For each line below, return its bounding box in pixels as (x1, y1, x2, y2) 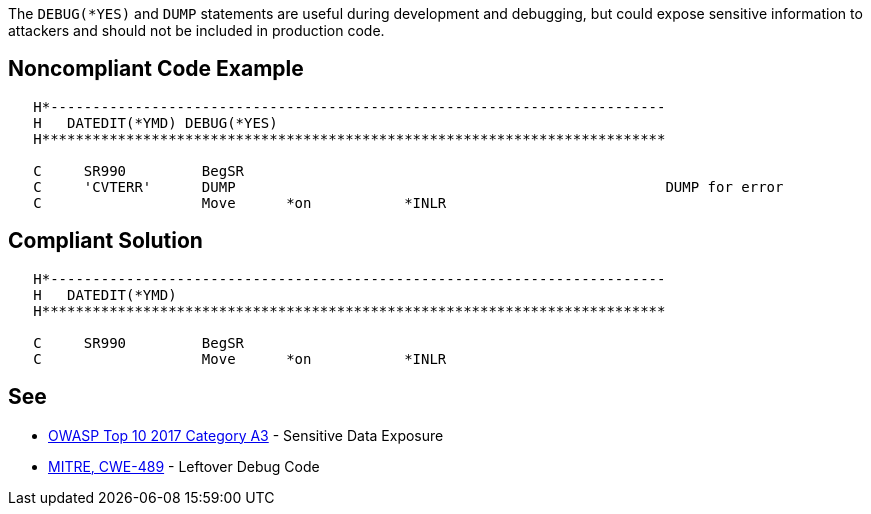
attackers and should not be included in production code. (8, 22, 385, 39)
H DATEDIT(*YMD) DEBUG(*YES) (33, 114, 278, 131)
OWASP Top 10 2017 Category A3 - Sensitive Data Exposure (48, 426, 444, 444)
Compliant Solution (8, 228, 203, 254)
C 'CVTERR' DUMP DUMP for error (33, 178, 784, 195)
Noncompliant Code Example (8, 56, 304, 82)
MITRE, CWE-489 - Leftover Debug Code (48, 457, 320, 475)
